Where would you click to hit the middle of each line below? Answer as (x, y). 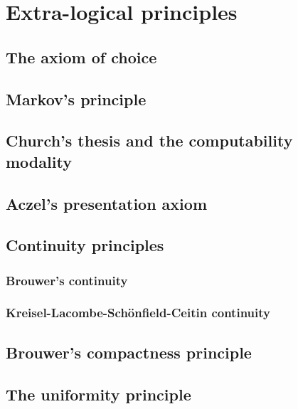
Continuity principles (85, 245)
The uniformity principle (99, 394)
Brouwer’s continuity (67, 280)
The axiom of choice (81, 57)
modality (39, 161)
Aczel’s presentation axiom (106, 203)
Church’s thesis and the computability (149, 140)
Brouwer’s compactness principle (129, 352)
